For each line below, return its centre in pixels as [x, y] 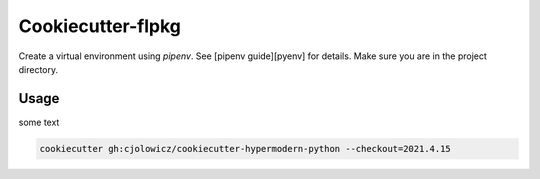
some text [39, 122]
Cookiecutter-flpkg [100, 26]
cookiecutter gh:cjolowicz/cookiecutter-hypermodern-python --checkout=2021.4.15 [245, 148]
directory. [38, 69]
